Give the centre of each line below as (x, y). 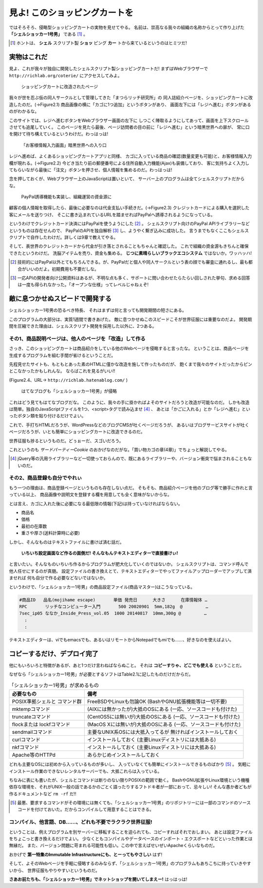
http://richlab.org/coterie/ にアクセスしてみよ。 (66, 75)
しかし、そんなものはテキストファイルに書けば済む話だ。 (66, 542)
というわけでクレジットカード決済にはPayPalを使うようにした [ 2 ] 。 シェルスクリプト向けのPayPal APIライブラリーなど (130, 224)
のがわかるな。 (24, 111)
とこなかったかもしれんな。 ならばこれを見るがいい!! (62, 371)
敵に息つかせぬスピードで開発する (60, 299)
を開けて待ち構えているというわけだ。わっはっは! (58, 134)
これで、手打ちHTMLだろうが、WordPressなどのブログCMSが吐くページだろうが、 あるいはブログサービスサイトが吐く (129, 425)
